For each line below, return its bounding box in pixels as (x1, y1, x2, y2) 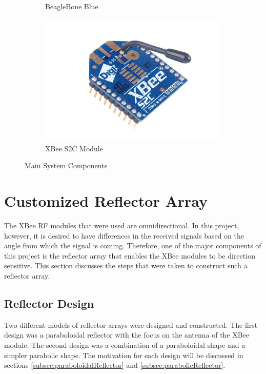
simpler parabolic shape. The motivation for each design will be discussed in (4, 349, 243, 360)
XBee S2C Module (45, 143, 103, 153)
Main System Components (25, 160, 108, 171)
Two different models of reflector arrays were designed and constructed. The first (4, 319, 258, 330)
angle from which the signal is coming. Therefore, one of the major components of (4, 240, 261, 251)
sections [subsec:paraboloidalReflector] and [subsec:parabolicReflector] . (4, 360, 226, 370)
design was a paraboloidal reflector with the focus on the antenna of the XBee (4, 329, 250, 340)
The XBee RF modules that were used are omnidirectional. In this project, (4, 220, 239, 230)
